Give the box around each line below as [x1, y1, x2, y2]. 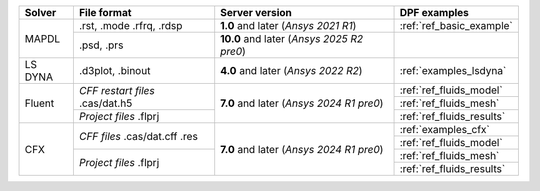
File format [78, 6, 132, 19]
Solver [24, 6, 57, 19]
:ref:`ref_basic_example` [399, 19, 514, 32]
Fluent [24, 96, 55, 110]
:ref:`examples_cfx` [399, 123, 490, 136]
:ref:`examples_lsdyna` [399, 64, 507, 77]
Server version [220, 6, 292, 19]
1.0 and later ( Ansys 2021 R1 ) [220, 19, 357, 32]
